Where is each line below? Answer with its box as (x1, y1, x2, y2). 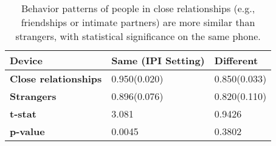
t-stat (10, 107, 36, 121)
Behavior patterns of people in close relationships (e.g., (21, 1, 255, 15)
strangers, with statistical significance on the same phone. (15, 29, 261, 43)
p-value (10, 124, 45, 138)
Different (214, 53, 258, 67)
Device (10, 53, 43, 67)
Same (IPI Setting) (111, 53, 205, 67)
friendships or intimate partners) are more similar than (21, 15, 255, 29)
